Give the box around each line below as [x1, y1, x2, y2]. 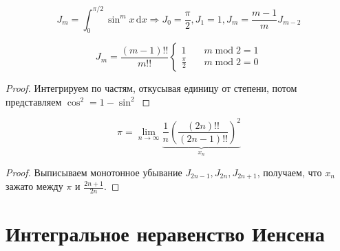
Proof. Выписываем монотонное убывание [6, 165, 182, 179]
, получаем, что [257, 165, 322, 179]
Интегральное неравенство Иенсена [6, 219, 325, 248]
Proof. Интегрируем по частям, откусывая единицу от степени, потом [6, 81, 297, 95]
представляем [6, 94, 62, 108]
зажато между [6, 179, 63, 193]
